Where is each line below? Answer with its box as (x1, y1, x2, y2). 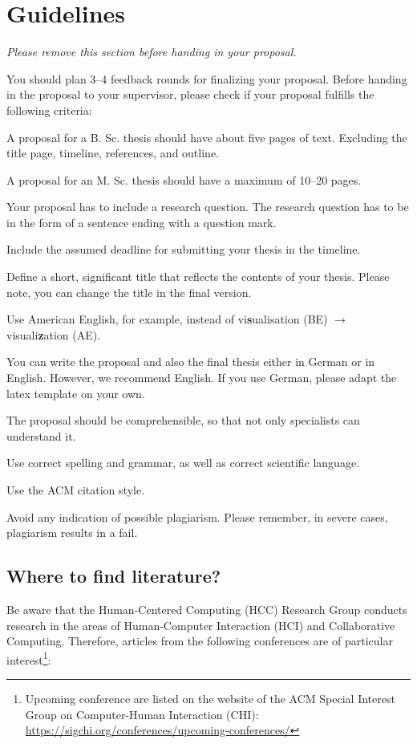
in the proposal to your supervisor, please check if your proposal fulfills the (6, 86, 374, 103)
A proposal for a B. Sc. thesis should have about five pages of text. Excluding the (6, 128, 407, 145)
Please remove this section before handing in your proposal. (6, 43, 297, 60)
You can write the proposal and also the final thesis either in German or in (6, 353, 375, 370)
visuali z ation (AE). (6, 326, 101, 343)
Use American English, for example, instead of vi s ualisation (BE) (6, 311, 328, 327)
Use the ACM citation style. (6, 482, 145, 498)
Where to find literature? (6, 563, 221, 588)
